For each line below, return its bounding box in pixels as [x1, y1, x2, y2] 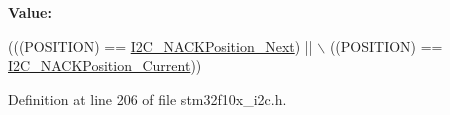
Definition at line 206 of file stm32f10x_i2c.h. [8, 88, 287, 109]
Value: [8, 2, 52, 22]
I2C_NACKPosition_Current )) [8, 55, 202, 76]
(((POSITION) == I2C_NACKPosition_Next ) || [8, 35, 313, 56]
